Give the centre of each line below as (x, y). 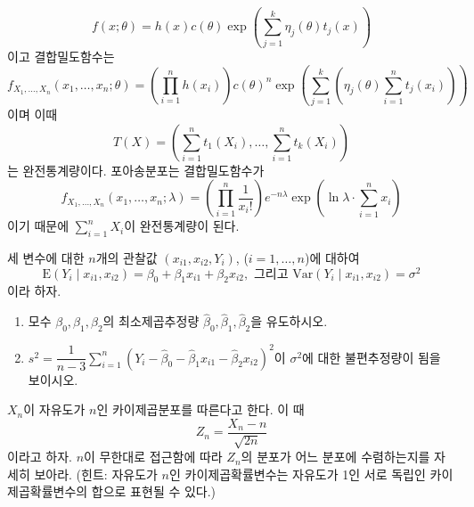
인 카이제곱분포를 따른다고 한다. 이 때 (200, 409)
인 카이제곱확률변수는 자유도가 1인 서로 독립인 (297, 474)
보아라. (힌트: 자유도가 (96, 474)
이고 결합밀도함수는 (61, 56)
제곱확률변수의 (48, 491)
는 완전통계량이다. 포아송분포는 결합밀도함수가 (136, 170)
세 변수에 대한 (46, 258)
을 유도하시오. (289, 321)
